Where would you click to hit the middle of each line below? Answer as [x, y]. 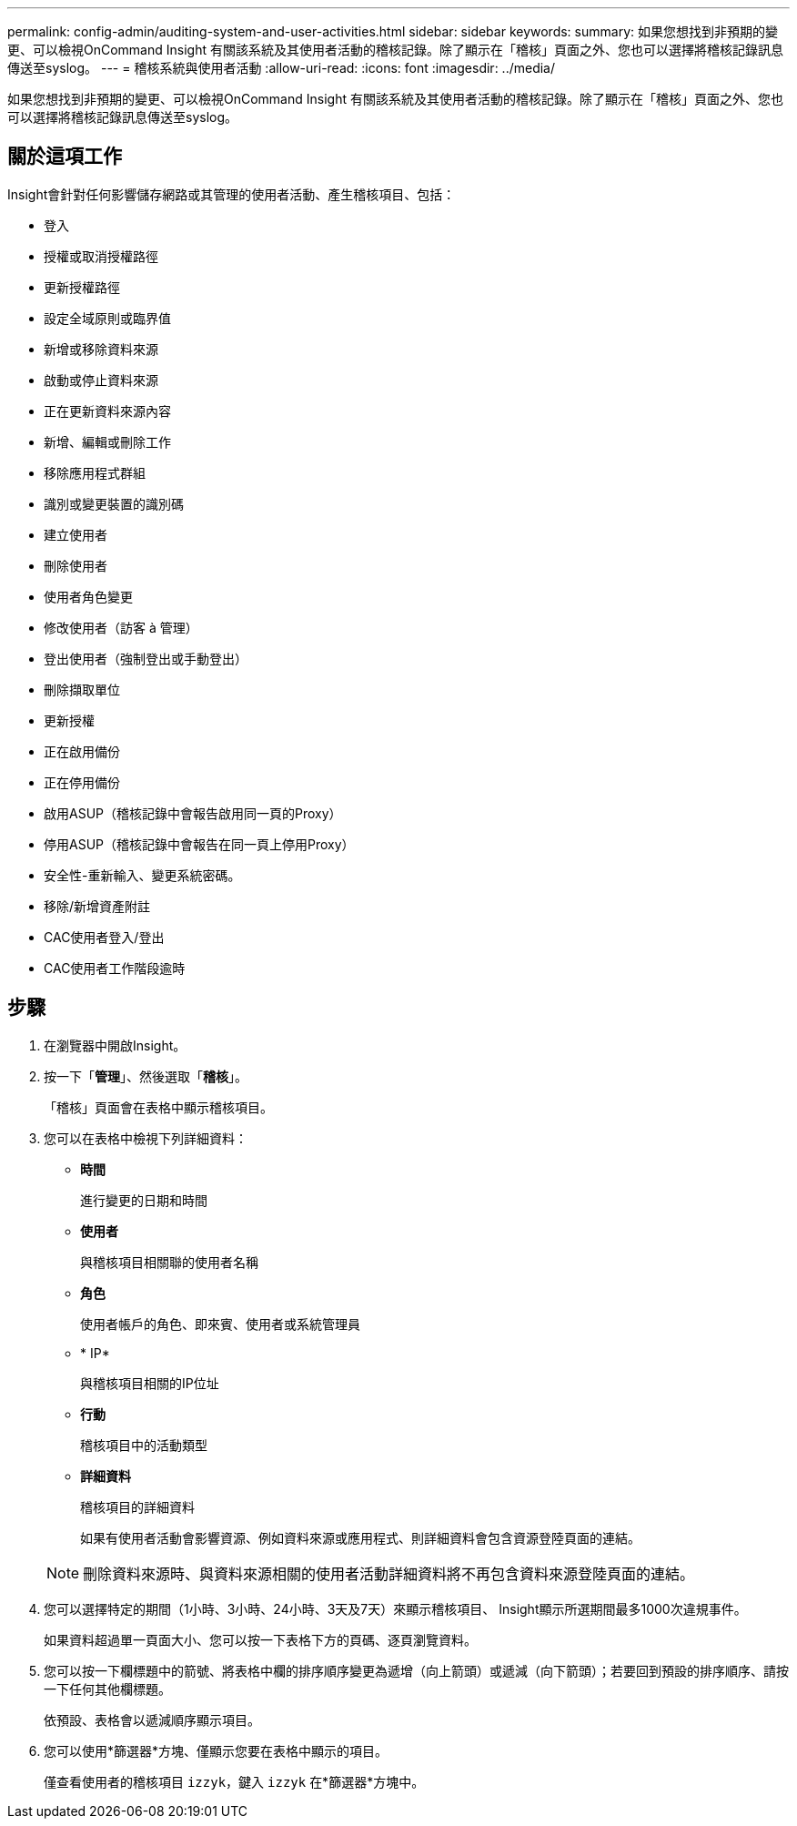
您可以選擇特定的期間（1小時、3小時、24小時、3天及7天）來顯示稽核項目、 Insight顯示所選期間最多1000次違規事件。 [395, 1608]
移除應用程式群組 [95, 472]
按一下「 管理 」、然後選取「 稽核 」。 [146, 1076]
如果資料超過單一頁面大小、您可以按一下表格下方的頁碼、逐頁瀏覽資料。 [260, 1639]
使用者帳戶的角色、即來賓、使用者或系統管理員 [220, 1324]
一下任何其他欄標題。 [107, 1689]
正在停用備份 [82, 782]
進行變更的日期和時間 [144, 1200]
